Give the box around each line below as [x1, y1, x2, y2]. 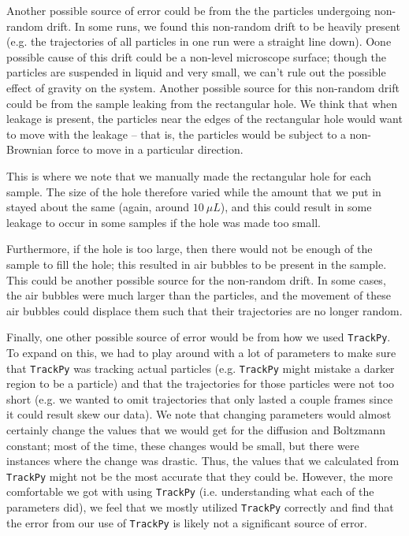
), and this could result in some [220, 199, 372, 215]
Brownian [6, 141, 53, 158]
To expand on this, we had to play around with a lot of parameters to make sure [6, 344, 396, 360]
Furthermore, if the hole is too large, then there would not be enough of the [6, 240, 373, 257]
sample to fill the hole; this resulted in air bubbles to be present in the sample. [6, 255, 387, 272]
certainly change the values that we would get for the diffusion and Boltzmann [6, 421, 386, 437]
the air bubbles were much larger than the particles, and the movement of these [6, 287, 392, 303]
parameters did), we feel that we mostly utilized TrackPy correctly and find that [6, 499, 394, 516]
